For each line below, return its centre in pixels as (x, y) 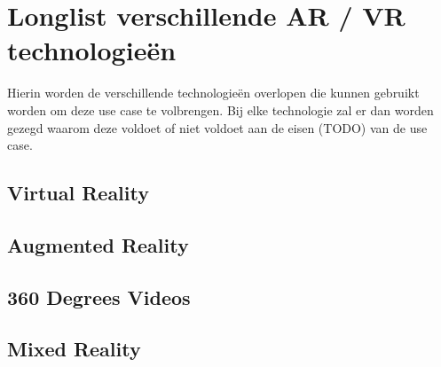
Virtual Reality (78, 193)
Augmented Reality (98, 244)
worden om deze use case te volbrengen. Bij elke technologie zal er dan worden (220, 109)
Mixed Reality (74, 349)
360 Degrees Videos (99, 297)
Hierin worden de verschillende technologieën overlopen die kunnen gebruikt (213, 93)
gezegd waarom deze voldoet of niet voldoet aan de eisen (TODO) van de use (217, 127)
